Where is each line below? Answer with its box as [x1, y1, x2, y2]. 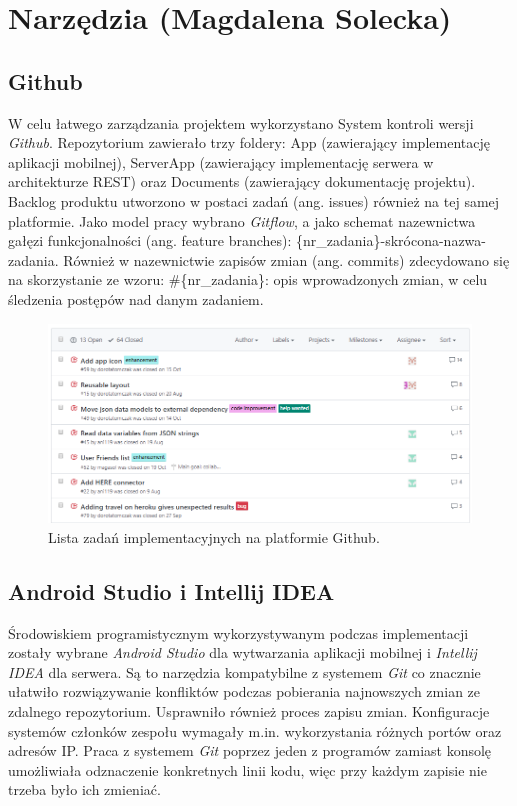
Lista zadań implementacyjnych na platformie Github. [48, 526, 380, 547]
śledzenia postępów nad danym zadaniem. [8, 288, 264, 309]
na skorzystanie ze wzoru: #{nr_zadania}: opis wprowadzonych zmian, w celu [8, 269, 488, 290]
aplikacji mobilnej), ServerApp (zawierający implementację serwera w [8, 151, 434, 172]
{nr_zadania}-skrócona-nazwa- [296, 230, 486, 251]
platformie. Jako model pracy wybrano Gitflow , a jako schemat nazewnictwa [8, 210, 476, 231]
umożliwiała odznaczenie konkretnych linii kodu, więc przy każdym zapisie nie [8, 759, 487, 780]
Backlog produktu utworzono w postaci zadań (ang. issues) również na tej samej [8, 190, 500, 211]
